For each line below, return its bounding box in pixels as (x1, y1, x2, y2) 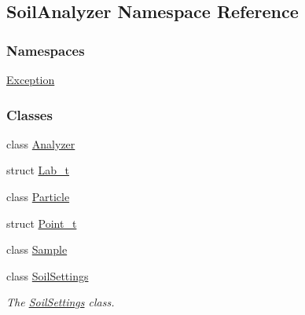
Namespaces (6, 40, 85, 60)
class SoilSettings (6, 267, 89, 284)
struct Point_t (6, 214, 77, 231)
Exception (6, 71, 55, 87)
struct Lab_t (6, 162, 70, 178)
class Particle (6, 189, 70, 204)
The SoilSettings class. (6, 294, 115, 310)
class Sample (6, 241, 68, 258)
